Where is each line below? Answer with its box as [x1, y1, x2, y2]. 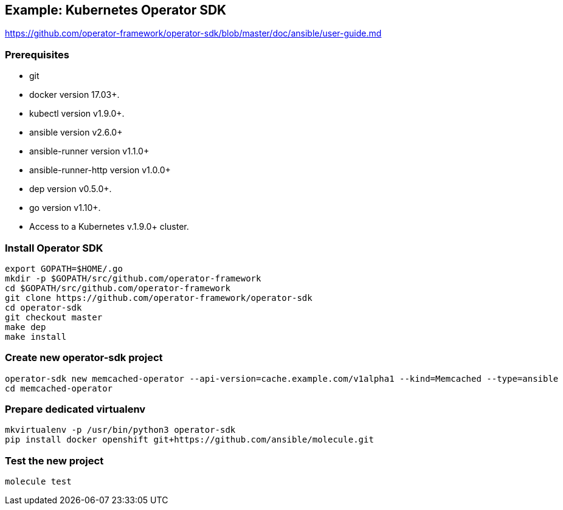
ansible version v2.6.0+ [29, 127, 123, 138]
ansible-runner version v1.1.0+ [29, 146, 150, 157]
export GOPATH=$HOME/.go [5, 263, 123, 274]
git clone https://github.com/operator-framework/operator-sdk [5, 292, 313, 303]
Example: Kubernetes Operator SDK [5, 2, 227, 18]
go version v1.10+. [29, 202, 101, 213]
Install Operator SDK [5, 241, 103, 254]
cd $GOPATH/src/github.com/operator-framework [5, 283, 230, 293]
